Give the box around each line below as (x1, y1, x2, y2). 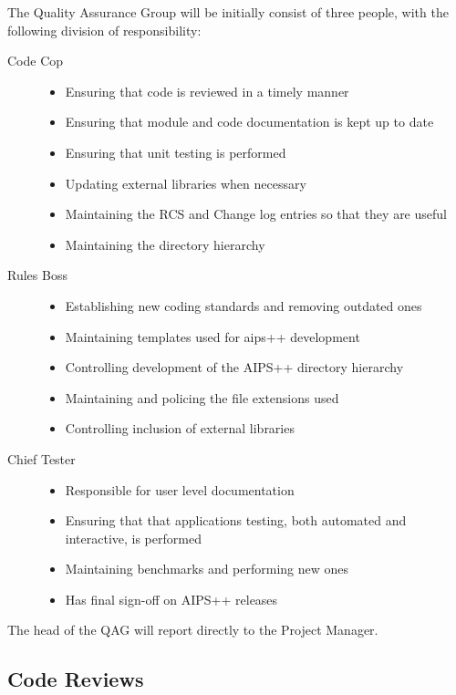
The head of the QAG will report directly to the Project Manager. (7, 620, 378, 639)
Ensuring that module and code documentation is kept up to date (65, 112, 434, 131)
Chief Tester (7, 449, 76, 468)
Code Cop (7, 51, 64, 70)
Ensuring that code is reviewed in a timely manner (65, 81, 349, 100)
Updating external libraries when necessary (65, 173, 306, 192)
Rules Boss (7, 265, 67, 285)
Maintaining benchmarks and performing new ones (65, 559, 349, 578)
